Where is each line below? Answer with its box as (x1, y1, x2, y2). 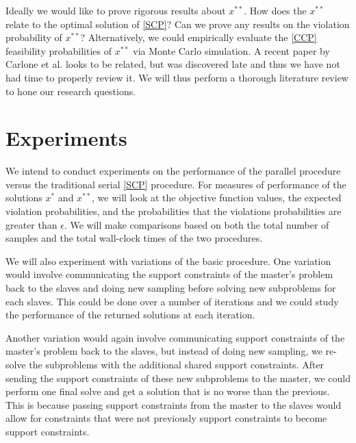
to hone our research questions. (5, 84, 136, 98)
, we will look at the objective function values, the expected (92, 190, 342, 205)
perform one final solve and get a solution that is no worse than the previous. (5, 384, 330, 398)
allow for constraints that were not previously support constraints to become (5, 411, 327, 425)
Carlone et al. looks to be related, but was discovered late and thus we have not (5, 57, 340, 71)
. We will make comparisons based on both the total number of (64, 217, 329, 231)
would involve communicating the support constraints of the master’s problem (5, 267, 333, 281)
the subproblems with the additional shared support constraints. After (29, 357, 325, 371)
